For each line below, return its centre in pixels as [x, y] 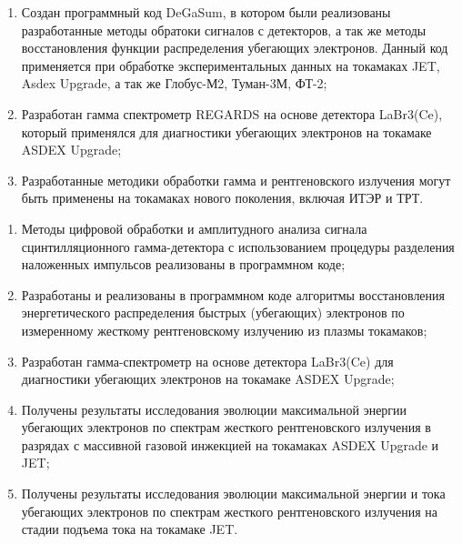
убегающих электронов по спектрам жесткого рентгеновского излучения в [226, 427]
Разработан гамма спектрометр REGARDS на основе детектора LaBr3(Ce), [232, 113]
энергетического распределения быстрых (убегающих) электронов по [213, 312]
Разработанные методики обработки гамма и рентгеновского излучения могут [236, 180]
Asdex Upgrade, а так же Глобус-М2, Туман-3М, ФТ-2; [174, 83]
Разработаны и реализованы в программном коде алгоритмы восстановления [233, 294]
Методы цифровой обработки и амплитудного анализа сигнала [194, 228]
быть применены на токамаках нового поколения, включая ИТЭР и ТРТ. [222, 198]
